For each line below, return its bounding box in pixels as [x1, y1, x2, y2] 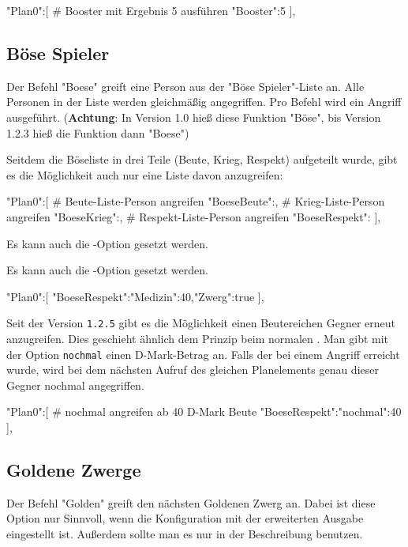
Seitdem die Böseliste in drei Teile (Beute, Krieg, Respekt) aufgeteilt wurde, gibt [6, 151, 398, 168]
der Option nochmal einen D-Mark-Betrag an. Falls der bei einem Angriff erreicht [6, 345, 400, 362]
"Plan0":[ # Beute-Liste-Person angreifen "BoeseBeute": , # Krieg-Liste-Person [6, 193, 385, 209]
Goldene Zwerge [6, 458, 141, 481]
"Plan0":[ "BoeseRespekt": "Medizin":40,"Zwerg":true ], [6, 288, 264, 304]
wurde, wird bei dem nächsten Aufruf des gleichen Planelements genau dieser [6, 361, 379, 378]
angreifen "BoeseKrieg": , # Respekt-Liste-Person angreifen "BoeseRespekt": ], [6, 208, 381, 224]
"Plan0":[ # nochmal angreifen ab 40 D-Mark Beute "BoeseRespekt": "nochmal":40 [6, 403, 402, 420]
